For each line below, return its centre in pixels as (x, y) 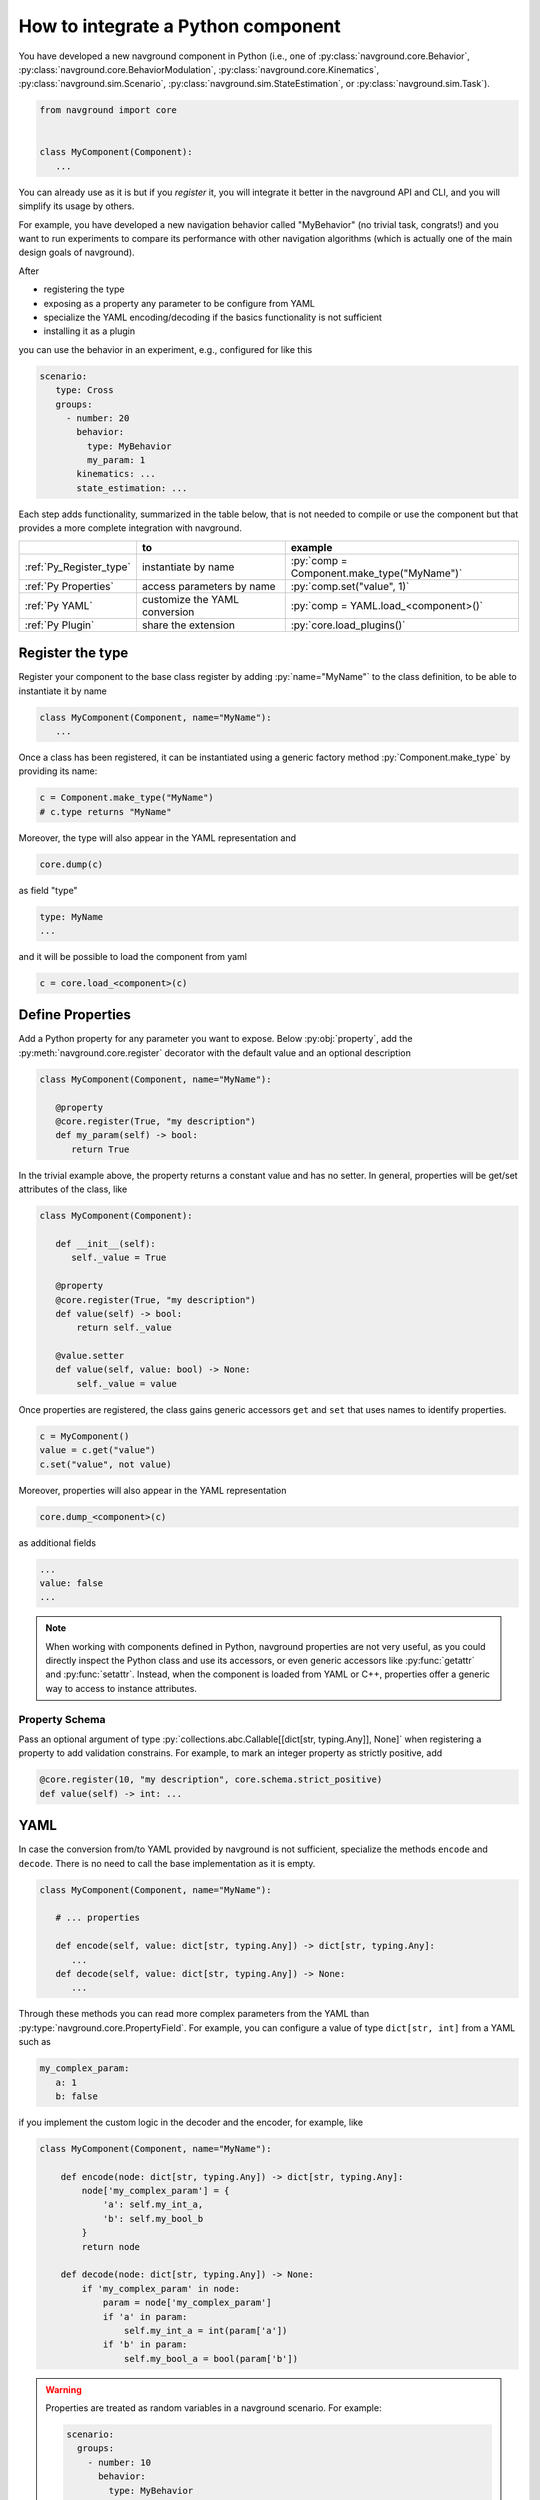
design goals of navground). (76, 252)
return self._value (124, 1328)
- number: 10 (119, 2462)
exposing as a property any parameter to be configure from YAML (179, 303)
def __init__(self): (106, 1243)
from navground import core (108, 110)
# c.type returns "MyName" (105, 811)
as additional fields (57, 1542)
